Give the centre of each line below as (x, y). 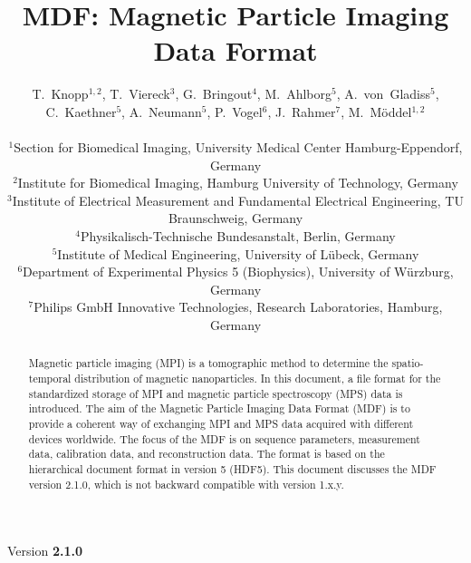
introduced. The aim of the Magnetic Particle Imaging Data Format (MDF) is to (219, 408)
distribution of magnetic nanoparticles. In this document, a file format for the (258, 379)
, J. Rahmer (302, 111)
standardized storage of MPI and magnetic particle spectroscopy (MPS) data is (216, 393)
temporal (50, 379)
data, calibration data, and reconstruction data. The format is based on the (207, 454)
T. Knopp (60, 94)
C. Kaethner (81, 111)
